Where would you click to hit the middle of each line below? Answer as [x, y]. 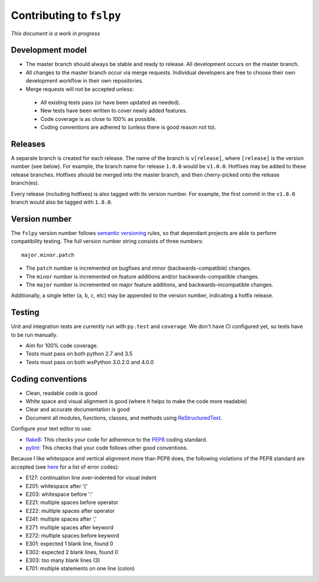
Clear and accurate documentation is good [78, 410]
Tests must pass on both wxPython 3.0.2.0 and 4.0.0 [90, 362]
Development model [49, 50]
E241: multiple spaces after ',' [61, 519]
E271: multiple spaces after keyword [69, 527]
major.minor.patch [48, 255]
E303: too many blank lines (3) [63, 560]
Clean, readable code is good [61, 393]
